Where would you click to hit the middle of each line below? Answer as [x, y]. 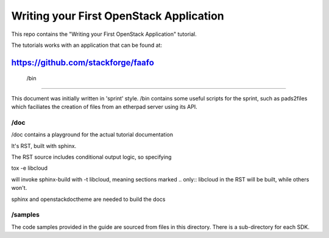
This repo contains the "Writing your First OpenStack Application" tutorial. [104, 34]
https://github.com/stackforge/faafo [83, 62]
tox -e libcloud [30, 168]
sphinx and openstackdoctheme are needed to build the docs [88, 199]
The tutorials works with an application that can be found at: [87, 45]
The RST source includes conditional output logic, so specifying [91, 157]
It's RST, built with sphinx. [44, 145]
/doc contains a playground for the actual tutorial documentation [92, 135]
